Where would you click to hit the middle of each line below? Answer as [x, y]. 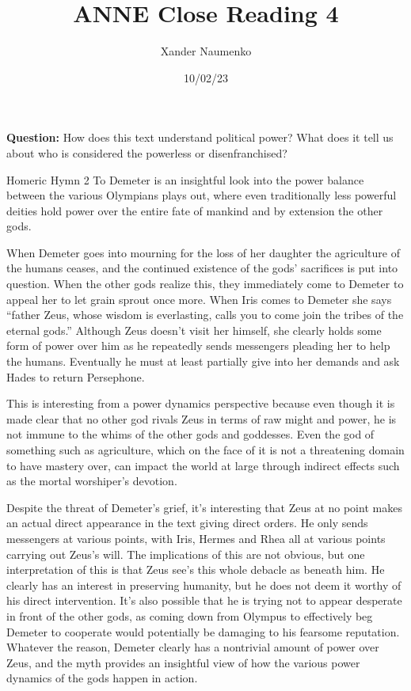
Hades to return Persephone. [76, 376]
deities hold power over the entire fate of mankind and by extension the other [195, 210]
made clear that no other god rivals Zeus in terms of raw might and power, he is [202, 418]
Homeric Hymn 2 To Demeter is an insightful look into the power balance [185, 179]
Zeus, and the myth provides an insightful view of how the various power [183, 662]
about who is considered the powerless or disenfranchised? [147, 152]
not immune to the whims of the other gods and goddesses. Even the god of [190, 434]
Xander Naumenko [206, 51]
